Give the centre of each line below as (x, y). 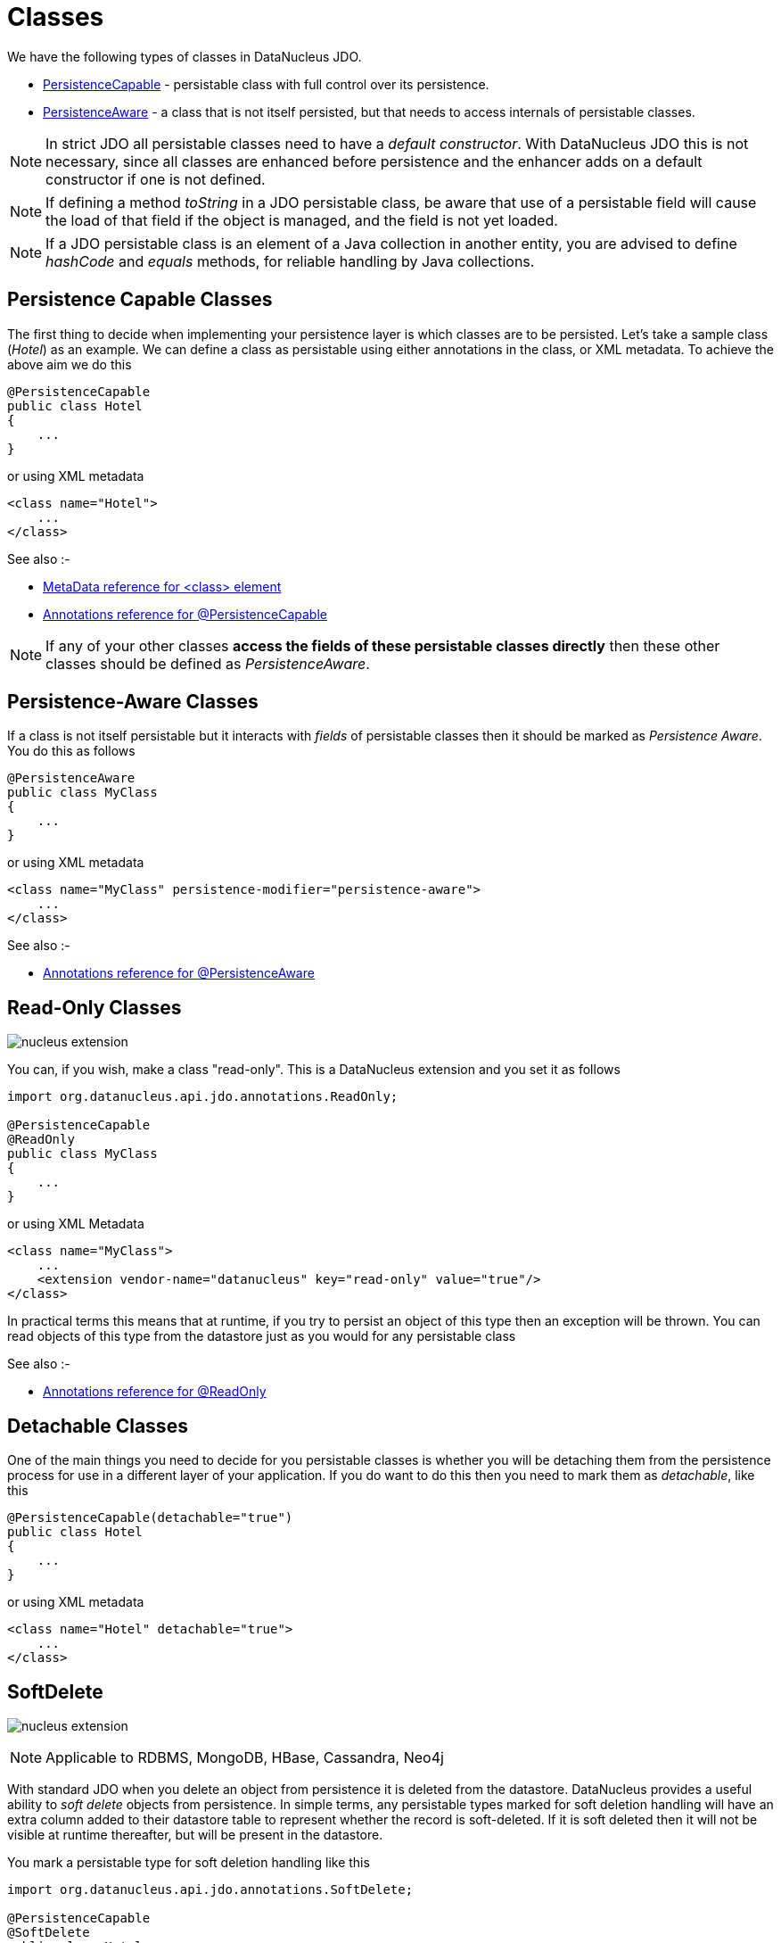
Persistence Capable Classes (140, 300)
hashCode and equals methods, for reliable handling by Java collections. (290, 261)
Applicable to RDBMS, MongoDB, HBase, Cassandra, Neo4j (245, 1757)
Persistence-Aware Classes (133, 702)
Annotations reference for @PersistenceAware (179, 973)
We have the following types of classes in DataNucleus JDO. (185, 56)
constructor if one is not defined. (156, 179)
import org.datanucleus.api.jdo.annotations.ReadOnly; (203, 1097)
